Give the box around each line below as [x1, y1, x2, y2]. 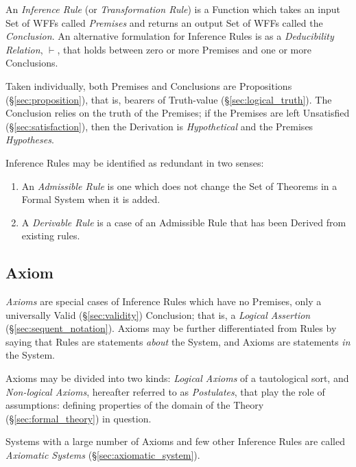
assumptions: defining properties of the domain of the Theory [5, 398, 264, 412]
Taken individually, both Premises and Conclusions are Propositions [5, 78, 292, 93]
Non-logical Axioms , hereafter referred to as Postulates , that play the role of [5, 384, 325, 398]
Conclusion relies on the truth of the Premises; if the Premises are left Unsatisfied [5, 106, 350, 120]
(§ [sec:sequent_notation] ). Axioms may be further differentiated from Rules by [5, 321, 337, 335]
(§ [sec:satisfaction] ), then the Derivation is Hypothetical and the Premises [5, 119, 313, 133]
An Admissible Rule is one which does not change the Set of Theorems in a [21, 178, 337, 193]
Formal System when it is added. [21, 192, 161, 206]
